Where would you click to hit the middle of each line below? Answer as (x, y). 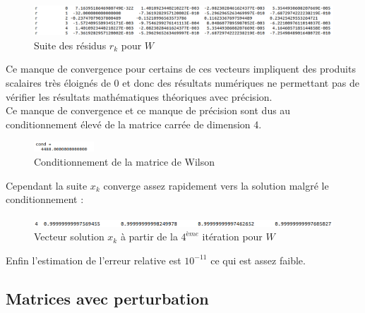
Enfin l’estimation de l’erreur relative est (94, 260)
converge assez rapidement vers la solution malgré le (216, 185)
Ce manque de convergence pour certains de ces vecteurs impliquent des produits (181, 69)
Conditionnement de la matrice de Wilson (125, 161)
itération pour (232, 237)
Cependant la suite (47, 185)
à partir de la (149, 237)
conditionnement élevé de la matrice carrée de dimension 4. (134, 124)
